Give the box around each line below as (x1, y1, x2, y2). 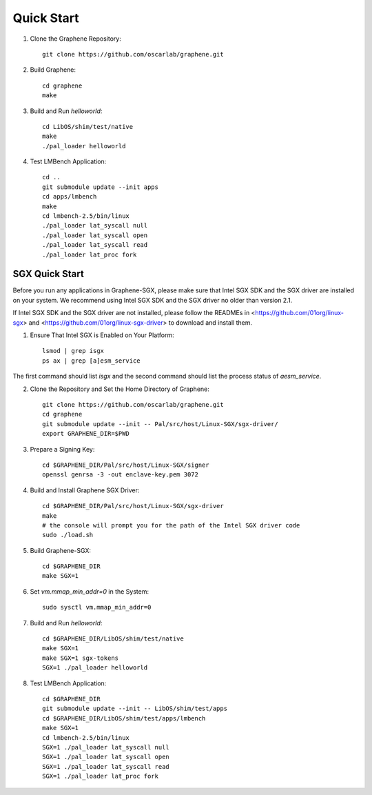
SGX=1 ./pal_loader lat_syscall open (42, 753, 170, 761)
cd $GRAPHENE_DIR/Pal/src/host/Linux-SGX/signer (42, 461, 209, 469)
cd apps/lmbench (42, 193, 97, 201)
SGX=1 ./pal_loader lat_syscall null (42, 743, 170, 751)
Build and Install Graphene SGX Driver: (30, 486, 140, 494)
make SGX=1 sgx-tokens (42, 654, 119, 662)
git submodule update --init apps (42, 183, 158, 191)
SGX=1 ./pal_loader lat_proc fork (42, 772, 158, 781)
